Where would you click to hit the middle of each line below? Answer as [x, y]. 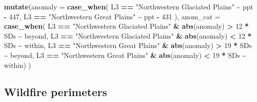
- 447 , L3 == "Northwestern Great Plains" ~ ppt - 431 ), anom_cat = [112, 16]
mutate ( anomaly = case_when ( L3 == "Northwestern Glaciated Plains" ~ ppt [129, 6]
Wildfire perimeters [56, 91]
